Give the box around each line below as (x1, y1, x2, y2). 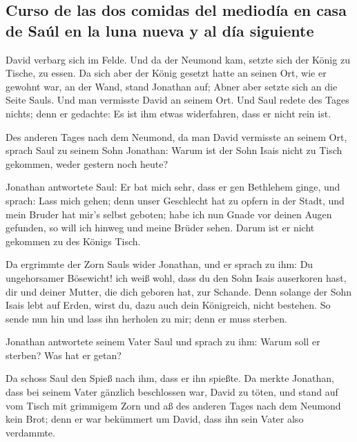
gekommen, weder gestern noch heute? (6, 156, 168, 171)
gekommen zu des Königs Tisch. (6, 233, 141, 248)
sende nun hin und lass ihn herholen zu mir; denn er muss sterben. (6, 311, 287, 325)
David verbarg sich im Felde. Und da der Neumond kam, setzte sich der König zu (6, 52, 350, 66)
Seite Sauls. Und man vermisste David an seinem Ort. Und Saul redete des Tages (6, 93, 349, 107)
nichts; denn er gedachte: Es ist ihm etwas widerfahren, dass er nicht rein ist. (6, 106, 331, 120)
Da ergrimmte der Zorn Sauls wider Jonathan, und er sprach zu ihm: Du (6, 257, 313, 271)
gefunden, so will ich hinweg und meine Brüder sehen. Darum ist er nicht (6, 220, 315, 235)
